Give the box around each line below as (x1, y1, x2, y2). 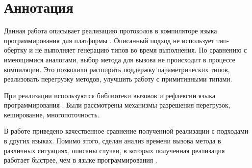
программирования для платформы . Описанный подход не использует (4, 35, 214, 45)
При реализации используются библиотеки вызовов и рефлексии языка (4, 90, 216, 100)
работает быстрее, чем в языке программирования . (4, 155, 157, 165)
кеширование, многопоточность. (4, 109, 100, 119)
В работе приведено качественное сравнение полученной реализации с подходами (4, 126, 249, 136)
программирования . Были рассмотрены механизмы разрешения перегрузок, (4, 100, 230, 110)
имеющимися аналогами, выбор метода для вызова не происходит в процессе (4, 54, 235, 64)
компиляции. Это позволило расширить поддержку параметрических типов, (4, 64, 230, 74)
